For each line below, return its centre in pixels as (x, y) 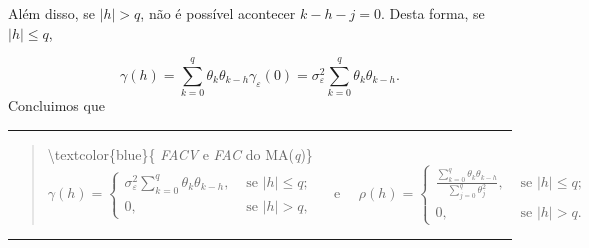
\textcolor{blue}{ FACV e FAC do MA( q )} (180, 153)
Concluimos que (56, 105)
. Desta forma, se (433, 13)
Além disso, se (51, 13)
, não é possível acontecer (218, 13)
